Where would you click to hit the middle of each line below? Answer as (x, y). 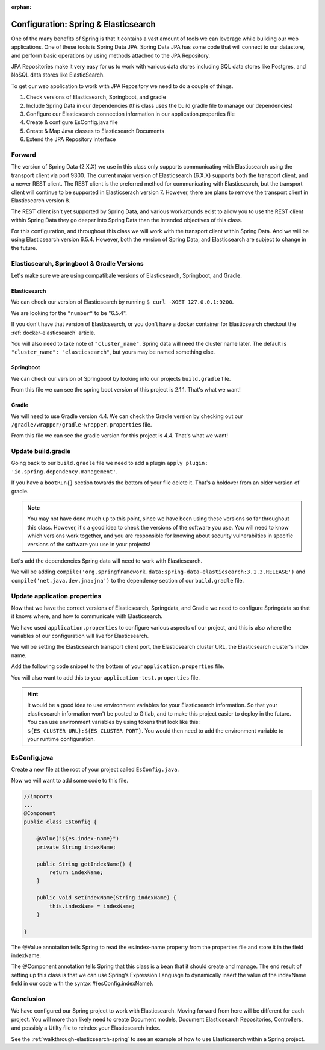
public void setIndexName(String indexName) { (107, 898)
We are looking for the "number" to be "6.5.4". (69, 313)
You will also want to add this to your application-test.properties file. (105, 677)
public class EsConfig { (60, 822)
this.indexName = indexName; (92, 906)
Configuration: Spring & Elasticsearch (83, 24)
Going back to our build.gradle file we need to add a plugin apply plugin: (110, 463)
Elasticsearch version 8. (41, 200)
